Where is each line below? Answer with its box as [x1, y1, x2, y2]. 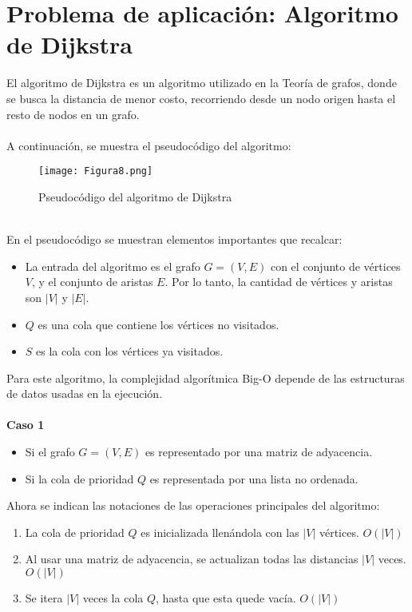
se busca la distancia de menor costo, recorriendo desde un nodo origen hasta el [6, 89, 396, 106]
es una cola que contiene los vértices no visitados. [38, 316, 279, 332]
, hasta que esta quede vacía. [156, 590, 296, 606]
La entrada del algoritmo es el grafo [25, 257, 200, 274]
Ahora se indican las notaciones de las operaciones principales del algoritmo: [6, 497, 380, 514]
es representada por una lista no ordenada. [149, 470, 359, 487]
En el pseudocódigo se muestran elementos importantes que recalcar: [6, 231, 343, 248]
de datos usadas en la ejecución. [6, 385, 163, 402]
